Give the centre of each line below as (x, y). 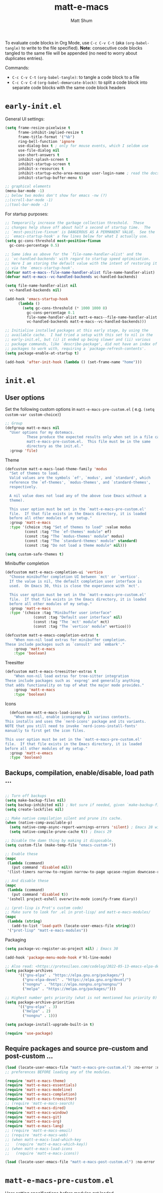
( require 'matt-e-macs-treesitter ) (41, 1099)
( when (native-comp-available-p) (39, 823)
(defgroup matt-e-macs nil (32, 428)
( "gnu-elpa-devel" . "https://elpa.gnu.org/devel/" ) (77, 980)
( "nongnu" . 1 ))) (40, 1016)
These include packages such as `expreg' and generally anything (72, 681)
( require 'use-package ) (29, 1034)
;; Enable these (21, 854)
